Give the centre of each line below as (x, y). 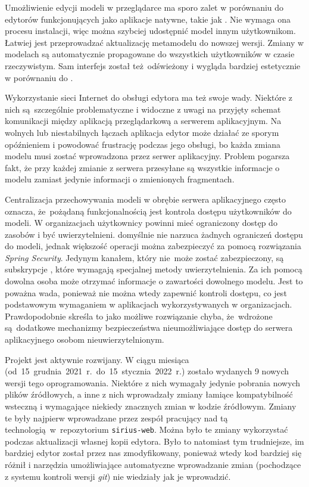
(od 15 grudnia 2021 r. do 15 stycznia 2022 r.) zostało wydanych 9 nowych (147, 371)
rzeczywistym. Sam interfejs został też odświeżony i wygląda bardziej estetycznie (153, 65)
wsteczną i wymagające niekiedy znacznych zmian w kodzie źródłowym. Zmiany (151, 406)
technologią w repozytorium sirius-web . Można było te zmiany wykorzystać (146, 429)
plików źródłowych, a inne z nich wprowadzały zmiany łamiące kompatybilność (149, 394)
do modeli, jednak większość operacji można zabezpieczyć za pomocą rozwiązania (153, 246)
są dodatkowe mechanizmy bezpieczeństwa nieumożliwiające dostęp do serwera (149, 328)
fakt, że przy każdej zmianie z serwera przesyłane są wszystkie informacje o (142, 167)
